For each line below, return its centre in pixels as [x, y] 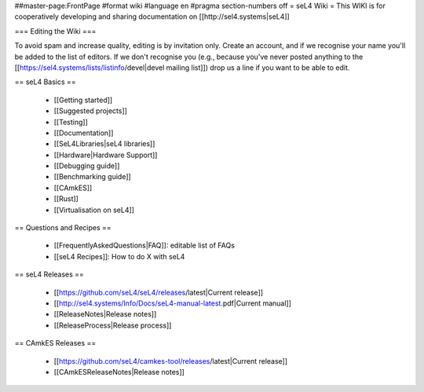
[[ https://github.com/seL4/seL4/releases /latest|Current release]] [158, 292]
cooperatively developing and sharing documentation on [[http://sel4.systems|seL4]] [152, 16]
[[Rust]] [66, 199]
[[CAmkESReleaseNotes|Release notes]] [119, 372]
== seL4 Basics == [45, 82]
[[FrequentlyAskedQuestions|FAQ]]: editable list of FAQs [144, 245]
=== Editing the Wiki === [55, 31]
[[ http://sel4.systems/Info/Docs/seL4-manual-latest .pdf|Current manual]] [173, 303]
